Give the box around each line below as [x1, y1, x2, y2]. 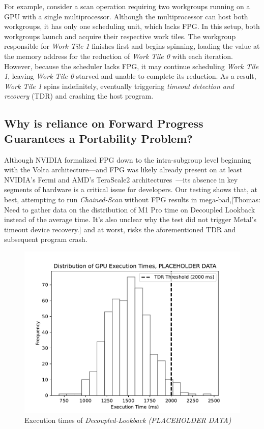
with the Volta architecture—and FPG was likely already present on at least [4, 164, 243, 175]
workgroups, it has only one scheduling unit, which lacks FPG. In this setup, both [4, 21, 260, 32]
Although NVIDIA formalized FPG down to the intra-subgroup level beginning [4, 154, 251, 165]
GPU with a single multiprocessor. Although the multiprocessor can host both [4, 11, 248, 21]
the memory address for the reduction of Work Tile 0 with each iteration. [4, 50, 233, 61]
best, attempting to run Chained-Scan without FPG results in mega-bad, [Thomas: [4, 194, 260, 204]
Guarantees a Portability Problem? [4, 130, 193, 146]
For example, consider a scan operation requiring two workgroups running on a [4, 1, 250, 11]
